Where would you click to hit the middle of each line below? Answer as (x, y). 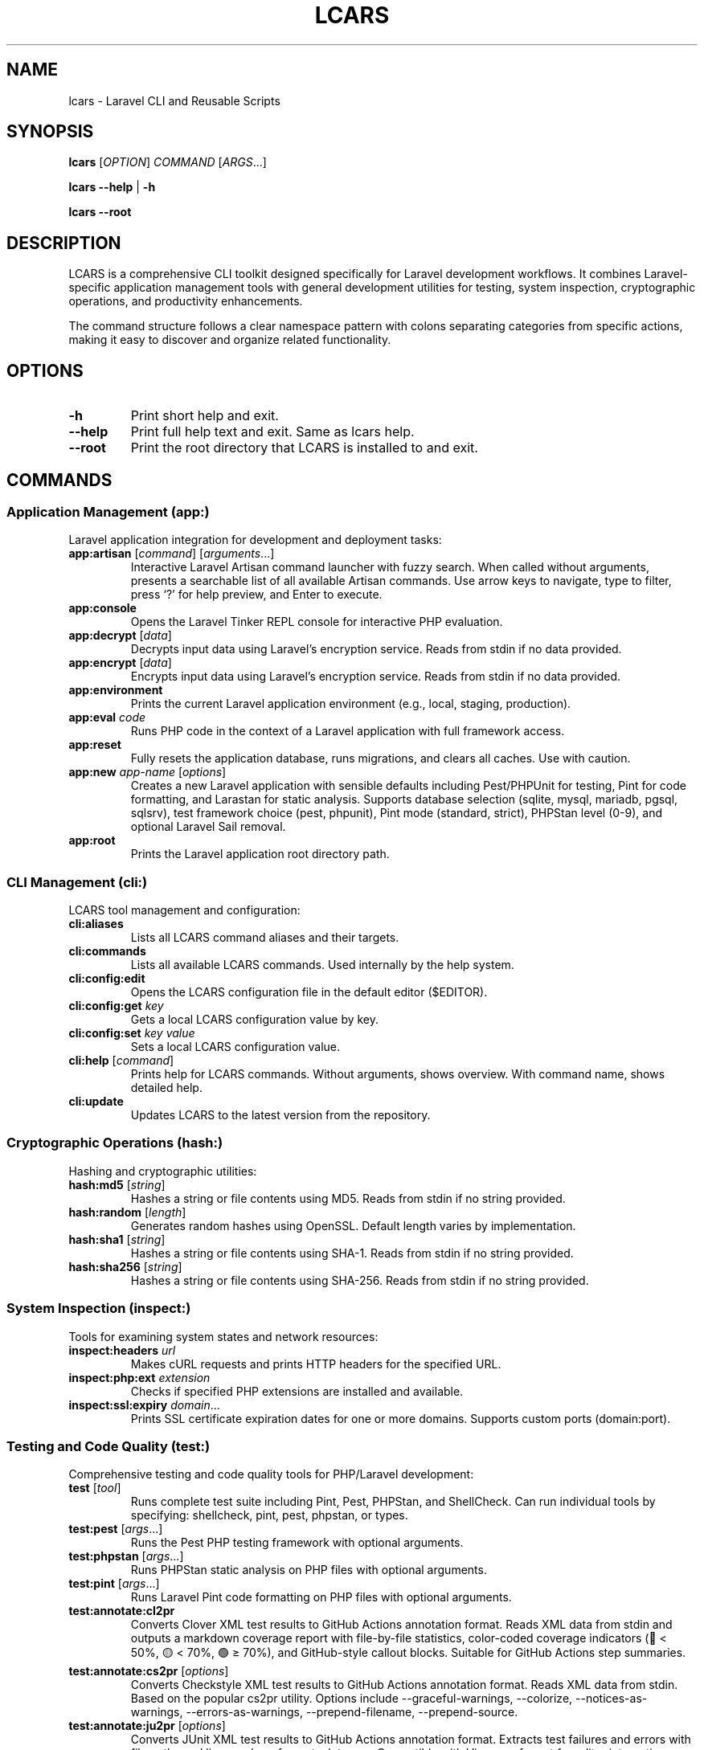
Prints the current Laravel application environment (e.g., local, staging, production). (351, 704)
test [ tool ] (95, 1488)
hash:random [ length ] (127, 1212)
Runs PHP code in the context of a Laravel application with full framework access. (348, 731)
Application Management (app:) (108, 511)
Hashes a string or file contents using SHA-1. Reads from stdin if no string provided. (352, 1253)
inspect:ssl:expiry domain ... (144, 1404)
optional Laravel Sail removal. (208, 827)
